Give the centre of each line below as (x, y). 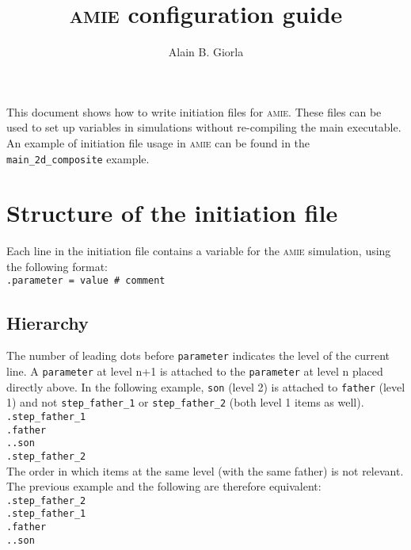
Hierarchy (48, 322)
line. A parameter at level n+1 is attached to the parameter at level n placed (195, 370)
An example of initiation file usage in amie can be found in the (158, 142)
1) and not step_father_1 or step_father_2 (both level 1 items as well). (185, 402)
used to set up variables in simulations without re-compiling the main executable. (204, 127)
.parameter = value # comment (86, 281)
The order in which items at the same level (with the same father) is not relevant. (205, 470)
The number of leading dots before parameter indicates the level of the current (198, 355)
